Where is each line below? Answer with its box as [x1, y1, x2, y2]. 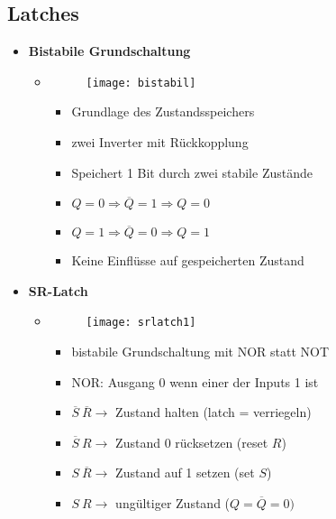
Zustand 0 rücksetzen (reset [115, 432, 268, 451]
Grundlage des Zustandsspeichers [71, 102, 255, 121]
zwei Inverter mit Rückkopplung [71, 133, 249, 152]
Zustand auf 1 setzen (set [115, 463, 255, 482]
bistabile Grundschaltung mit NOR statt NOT [71, 342, 330, 361]
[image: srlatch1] [86, 316, 196, 329]
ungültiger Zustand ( [115, 494, 231, 513]
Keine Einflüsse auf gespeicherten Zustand [71, 251, 304, 270]
